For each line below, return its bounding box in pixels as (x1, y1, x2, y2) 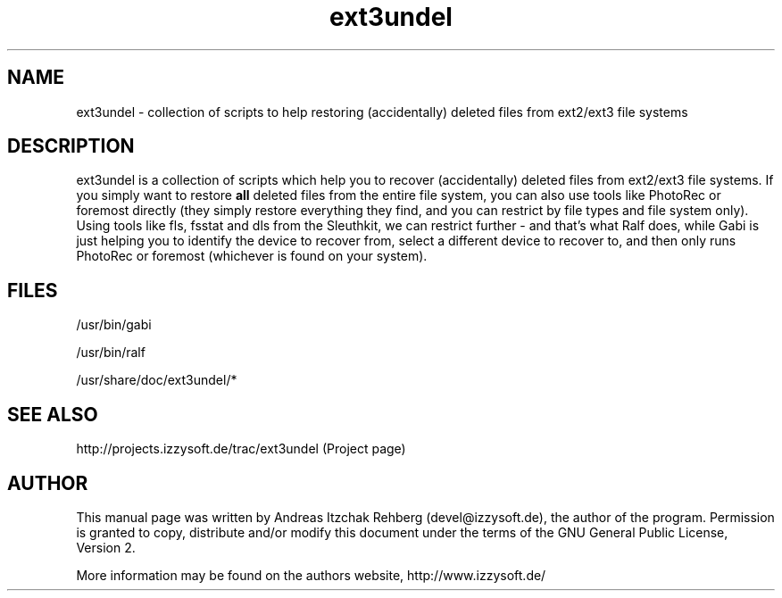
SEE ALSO (7, 403, 98, 426)
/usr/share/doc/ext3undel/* (76, 372, 237, 388)
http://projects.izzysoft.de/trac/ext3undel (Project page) (76, 441, 406, 457)
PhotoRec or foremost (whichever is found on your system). (76, 248, 428, 264)
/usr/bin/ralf (76, 345, 146, 361)
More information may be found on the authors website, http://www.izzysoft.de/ (76, 567, 546, 583)
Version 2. (76, 539, 136, 555)
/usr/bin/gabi (76, 317, 152, 333)
